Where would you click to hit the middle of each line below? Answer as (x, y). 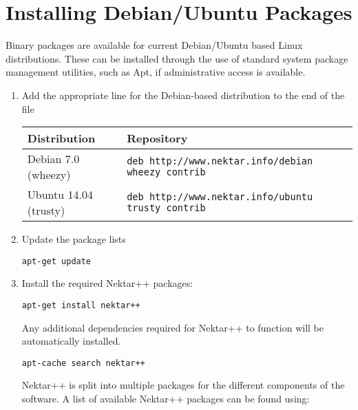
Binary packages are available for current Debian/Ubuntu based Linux (154, 45)
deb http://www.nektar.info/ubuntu (220, 197)
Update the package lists (74, 239)
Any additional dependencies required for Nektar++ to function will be (172, 327)
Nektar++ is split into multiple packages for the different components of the (183, 385)
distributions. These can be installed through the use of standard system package (177, 58)
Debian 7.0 (53, 159)
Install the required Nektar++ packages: (107, 283)
